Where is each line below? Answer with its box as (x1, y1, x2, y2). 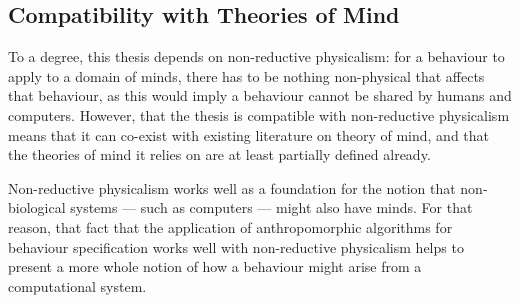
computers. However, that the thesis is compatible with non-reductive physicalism (8, 104, 510, 125)
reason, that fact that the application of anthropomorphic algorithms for (8, 216, 453, 237)
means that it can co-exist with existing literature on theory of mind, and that (8, 124, 490, 145)
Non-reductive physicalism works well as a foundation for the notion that (8, 177, 456, 198)
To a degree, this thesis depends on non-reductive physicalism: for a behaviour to (8, 46, 505, 67)
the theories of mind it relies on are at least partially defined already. (8, 144, 431, 165)
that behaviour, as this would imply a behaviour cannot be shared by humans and (8, 85, 512, 106)
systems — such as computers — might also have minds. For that (70, 197, 473, 218)
